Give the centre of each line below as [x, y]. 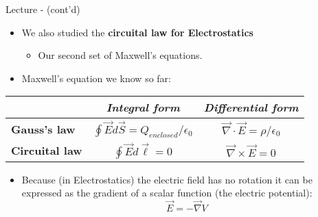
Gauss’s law [43, 129]
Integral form [143, 107]
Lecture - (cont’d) [43, 9]
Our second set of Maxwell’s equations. [120, 55]
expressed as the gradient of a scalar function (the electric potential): [167, 193]
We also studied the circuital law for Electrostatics [137, 32]
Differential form [251, 107]
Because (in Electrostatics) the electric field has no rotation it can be [167, 179]
